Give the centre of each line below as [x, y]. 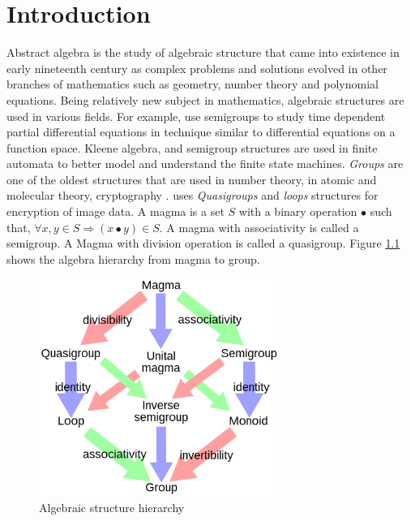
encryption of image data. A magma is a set [116, 211]
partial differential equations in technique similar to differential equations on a [201, 132]
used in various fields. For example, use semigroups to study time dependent [196, 116]
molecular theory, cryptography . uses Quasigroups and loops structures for [193, 195]
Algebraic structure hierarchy [112, 508]
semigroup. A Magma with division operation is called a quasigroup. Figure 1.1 [203, 243]
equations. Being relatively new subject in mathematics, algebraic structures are [205, 99]
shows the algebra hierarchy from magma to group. [133, 258]
